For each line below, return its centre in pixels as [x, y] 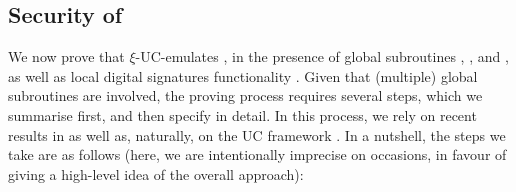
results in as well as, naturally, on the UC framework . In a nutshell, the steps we [257, 134]
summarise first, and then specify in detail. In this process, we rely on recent [242, 114]
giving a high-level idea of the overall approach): [156, 173]
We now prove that [66, 56]
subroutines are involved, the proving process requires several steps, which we [245, 95]
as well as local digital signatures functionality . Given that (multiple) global [243, 75]
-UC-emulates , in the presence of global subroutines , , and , [322, 56]
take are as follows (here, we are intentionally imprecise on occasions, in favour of [257, 154]
